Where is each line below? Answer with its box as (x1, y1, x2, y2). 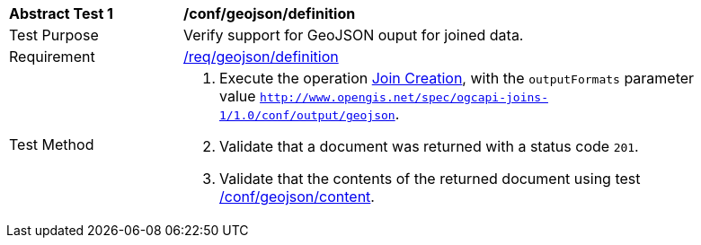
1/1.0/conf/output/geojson (219, 109, 395, 122)
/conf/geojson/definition (183, 4, 356, 22)
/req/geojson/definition (183, 48, 339, 66)
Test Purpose (9, 26, 99, 44)
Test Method (9, 136, 94, 153)
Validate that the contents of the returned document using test (219, 170, 641, 188)
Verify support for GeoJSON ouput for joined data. (183, 26, 524, 44)
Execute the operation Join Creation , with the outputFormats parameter (219, 69, 695, 87)
